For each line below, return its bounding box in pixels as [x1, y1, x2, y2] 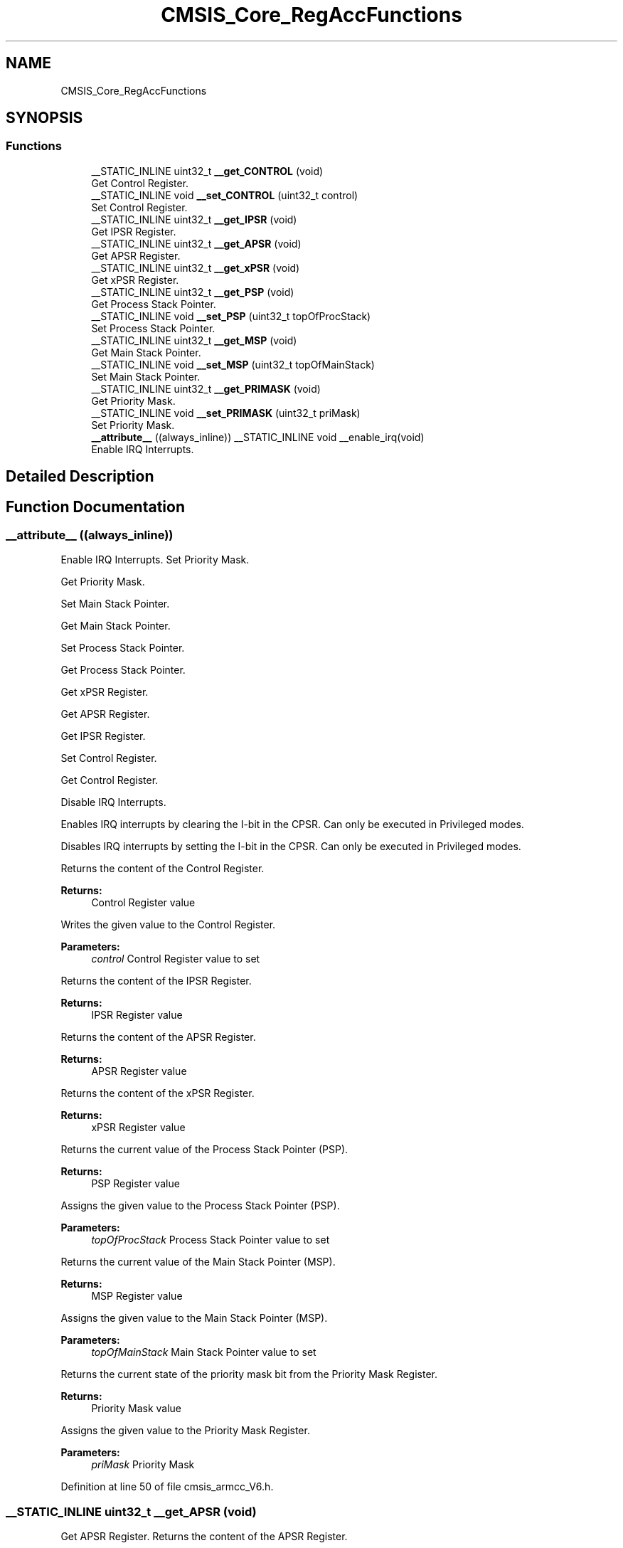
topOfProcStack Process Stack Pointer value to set [91, 1234, 330, 1246]
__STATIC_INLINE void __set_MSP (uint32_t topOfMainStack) [91, 358, 375, 371]
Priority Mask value [91, 1402, 181, 1415]
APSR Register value [91, 1065, 187, 1078]
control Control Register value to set [91, 953, 260, 965]
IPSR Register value [91, 1009, 183, 1022]
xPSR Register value [91, 1121, 186, 1134]
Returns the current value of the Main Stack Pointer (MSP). [60, 1256, 336, 1268]
